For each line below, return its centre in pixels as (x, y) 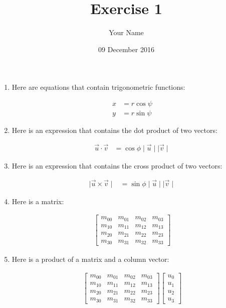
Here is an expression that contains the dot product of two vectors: (115, 130)
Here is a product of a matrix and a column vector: (90, 259)
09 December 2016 (126, 49)
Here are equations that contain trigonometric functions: (98, 87)
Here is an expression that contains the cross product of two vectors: (117, 165)
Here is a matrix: (38, 201)
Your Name (126, 32)
